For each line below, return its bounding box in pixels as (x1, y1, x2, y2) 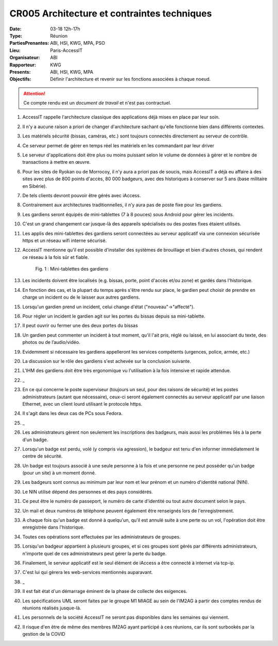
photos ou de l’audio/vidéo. (22, 339, 80, 345)
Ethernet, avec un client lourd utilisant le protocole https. (22, 400, 143, 407)
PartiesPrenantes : (9, 40, 49, 46)
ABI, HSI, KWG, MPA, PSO (50, 40, 106, 46)
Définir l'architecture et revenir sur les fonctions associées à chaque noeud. (50, 76, 211, 82)
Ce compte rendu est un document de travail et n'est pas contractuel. (23, 100, 171, 106)
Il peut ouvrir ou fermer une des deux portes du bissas (22, 322, 138, 329)
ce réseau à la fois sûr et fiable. (22, 254, 90, 260)
